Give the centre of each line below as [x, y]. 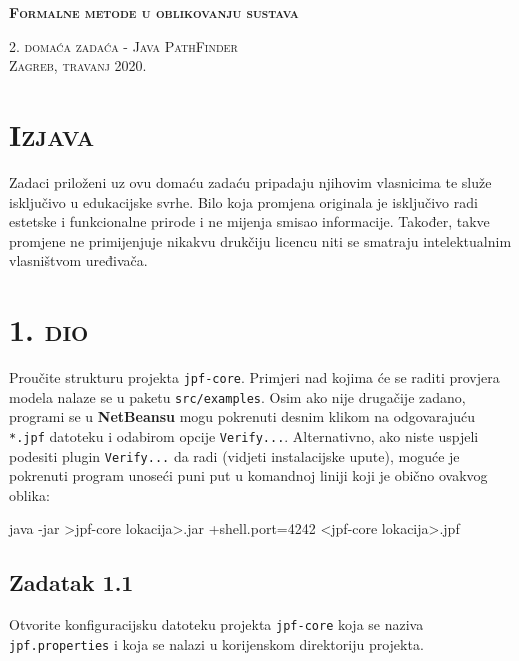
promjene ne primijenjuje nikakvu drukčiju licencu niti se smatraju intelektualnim [260, 240]
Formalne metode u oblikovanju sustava [154, 12]
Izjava [52, 133]
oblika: [29, 494]
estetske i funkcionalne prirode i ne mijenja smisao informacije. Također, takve [249, 221]
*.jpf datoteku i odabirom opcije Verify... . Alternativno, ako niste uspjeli [244, 435]
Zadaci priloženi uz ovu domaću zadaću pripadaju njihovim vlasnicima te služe [250, 181]
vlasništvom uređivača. [78, 260]
